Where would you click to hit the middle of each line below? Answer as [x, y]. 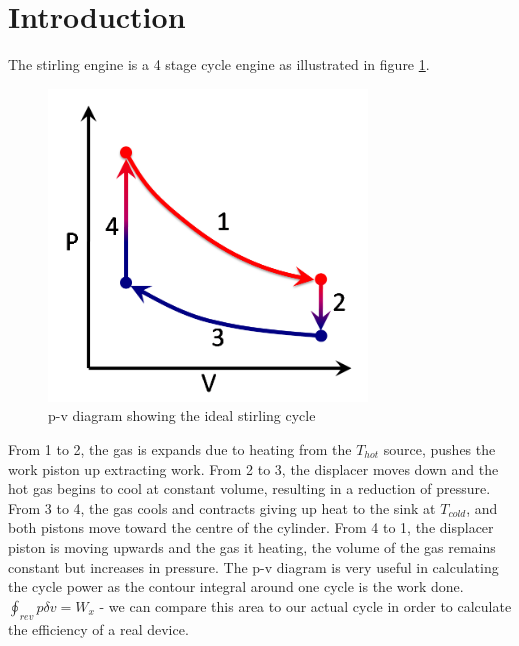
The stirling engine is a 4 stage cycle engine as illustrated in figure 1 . [219, 64]
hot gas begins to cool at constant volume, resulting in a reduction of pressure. [249, 488]
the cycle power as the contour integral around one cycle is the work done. [236, 586]
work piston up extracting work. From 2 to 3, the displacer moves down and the [253, 468]
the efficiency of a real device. [98, 628]
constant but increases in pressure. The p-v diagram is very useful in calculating [253, 566]
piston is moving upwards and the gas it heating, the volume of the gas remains [252, 546]
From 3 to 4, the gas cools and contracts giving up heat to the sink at [222, 507]
